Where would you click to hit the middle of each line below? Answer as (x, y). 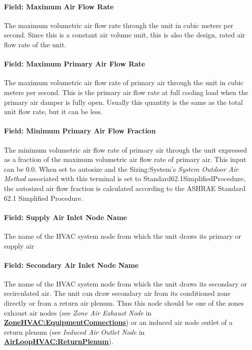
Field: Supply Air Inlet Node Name (66, 217)
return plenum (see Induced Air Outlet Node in (74, 332)
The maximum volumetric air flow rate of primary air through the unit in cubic (124, 82)
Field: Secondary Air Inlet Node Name (71, 265)
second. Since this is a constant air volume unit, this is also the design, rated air (125, 35)
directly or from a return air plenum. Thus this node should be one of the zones (124, 303)
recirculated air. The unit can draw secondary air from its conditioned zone (117, 293)
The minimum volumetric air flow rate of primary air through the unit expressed (126, 149)
